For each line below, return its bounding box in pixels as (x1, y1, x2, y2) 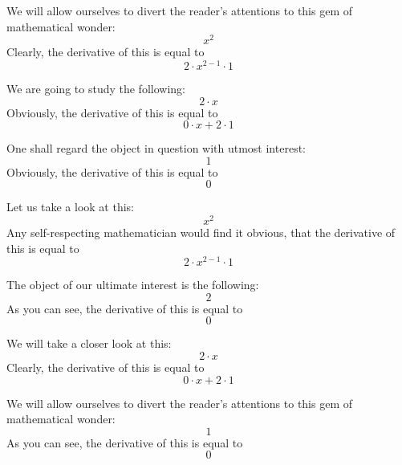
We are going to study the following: (6, 80, 185, 96)
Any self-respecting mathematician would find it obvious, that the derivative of (6, 223, 396, 240)
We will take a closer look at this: (6, 335, 172, 352)
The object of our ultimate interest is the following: (6, 276, 259, 293)
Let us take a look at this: (6, 198, 134, 215)
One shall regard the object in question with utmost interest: (6, 140, 306, 157)
